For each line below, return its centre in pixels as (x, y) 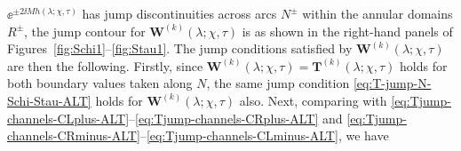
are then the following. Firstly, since (105, 65)
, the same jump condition (278, 83)
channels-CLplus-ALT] (68, 118)
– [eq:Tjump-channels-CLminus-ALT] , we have (264, 135)
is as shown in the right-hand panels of (347, 31)
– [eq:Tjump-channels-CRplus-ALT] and (236, 118)
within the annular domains (378, 13)
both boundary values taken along (100, 83)
